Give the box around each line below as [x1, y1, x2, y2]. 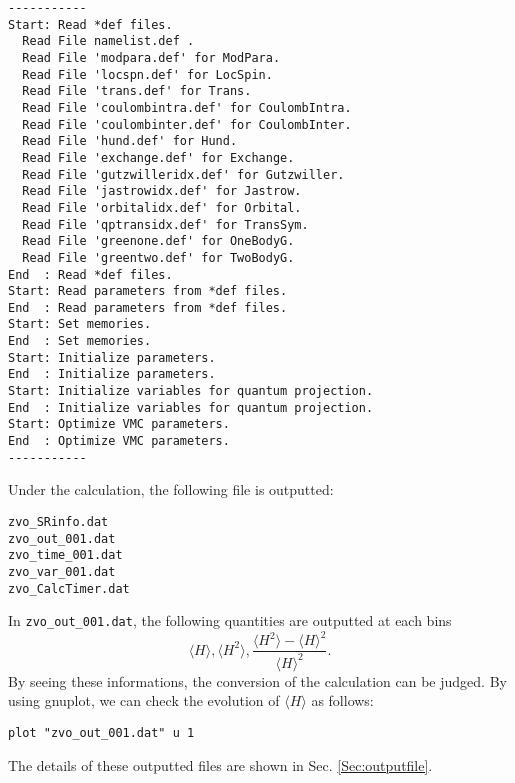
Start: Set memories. [8, 317, 152, 332]
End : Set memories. [8, 334, 152, 349]
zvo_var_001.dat [8, 564, 116, 579]
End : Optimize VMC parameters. [8, 434, 230, 449]
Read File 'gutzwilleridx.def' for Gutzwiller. [22, 167, 345, 182]
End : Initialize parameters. [8, 367, 216, 382]
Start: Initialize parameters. [8, 350, 216, 365]
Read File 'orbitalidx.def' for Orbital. [22, 200, 302, 215]
